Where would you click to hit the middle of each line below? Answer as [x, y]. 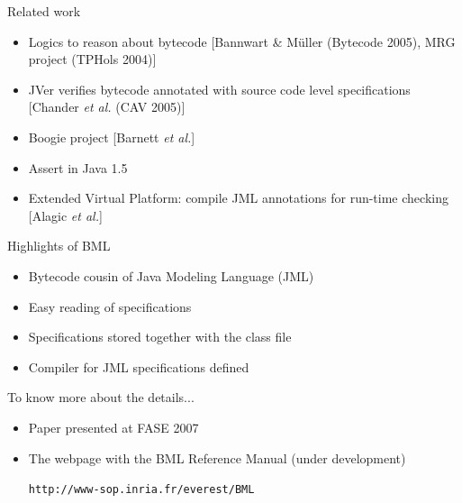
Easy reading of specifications [110, 306]
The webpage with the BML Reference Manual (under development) [217, 457]
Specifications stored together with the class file [160, 337]
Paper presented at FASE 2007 [113, 427]
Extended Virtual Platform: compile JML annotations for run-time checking [238, 198]
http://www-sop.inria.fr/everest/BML [141, 490]
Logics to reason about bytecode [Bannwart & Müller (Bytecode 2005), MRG [242, 41]
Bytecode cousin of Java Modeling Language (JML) [171, 275]
